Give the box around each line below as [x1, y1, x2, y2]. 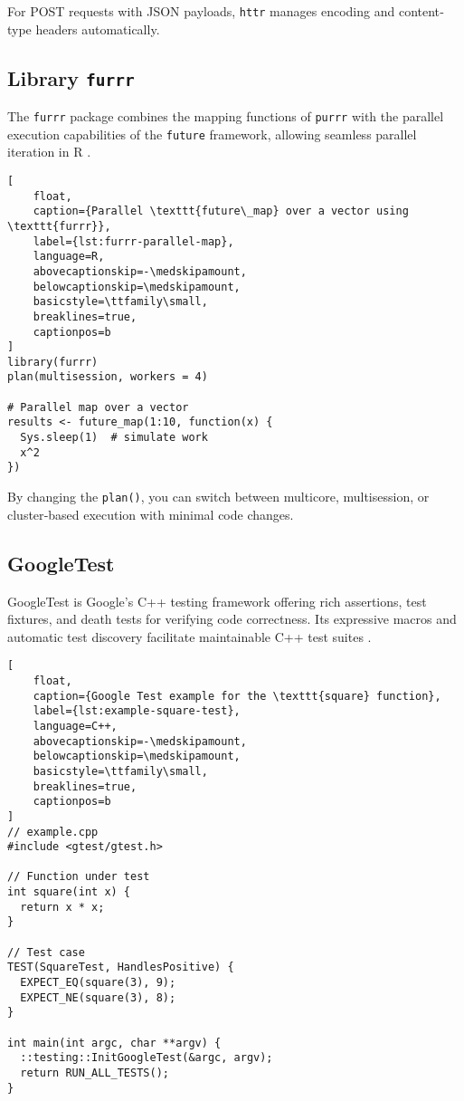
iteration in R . [7, 142, 91, 161]
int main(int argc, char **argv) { [7, 1036, 222, 1049]
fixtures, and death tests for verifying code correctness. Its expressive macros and [7, 609, 457, 628]
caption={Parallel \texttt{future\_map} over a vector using [33, 205, 409, 218]
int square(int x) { [7, 886, 131, 899]
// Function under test [7, 870, 150, 884]
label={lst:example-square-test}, [33, 704, 241, 718]
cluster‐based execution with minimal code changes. [7, 504, 294, 523]
